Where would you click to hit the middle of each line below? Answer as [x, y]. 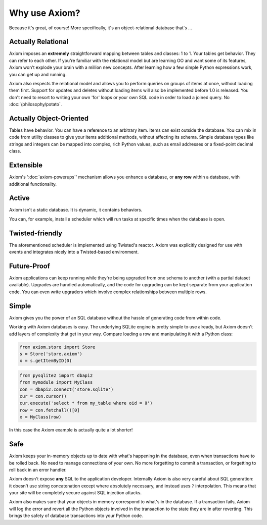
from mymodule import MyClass [56, 382]
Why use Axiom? [45, 13]
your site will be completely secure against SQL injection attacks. [75, 493]
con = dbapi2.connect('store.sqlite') [67, 389]
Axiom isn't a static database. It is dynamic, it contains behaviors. [76, 210]
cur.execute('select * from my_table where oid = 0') [86, 403]
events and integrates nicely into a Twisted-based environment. [74, 252]
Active [19, 198]
